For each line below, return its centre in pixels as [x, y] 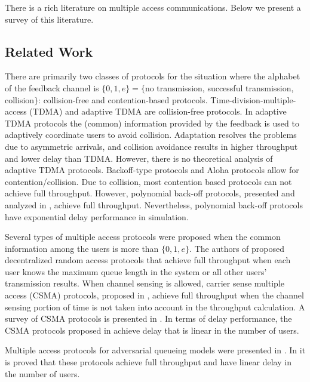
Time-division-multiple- [253, 99]
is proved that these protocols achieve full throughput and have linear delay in [148, 362]
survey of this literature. [49, 19]
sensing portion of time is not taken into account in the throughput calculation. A [155, 306]
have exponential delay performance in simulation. [97, 216]
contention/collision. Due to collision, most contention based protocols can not [148, 181]
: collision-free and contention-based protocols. [123, 99]
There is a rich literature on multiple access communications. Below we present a [153, 7]
